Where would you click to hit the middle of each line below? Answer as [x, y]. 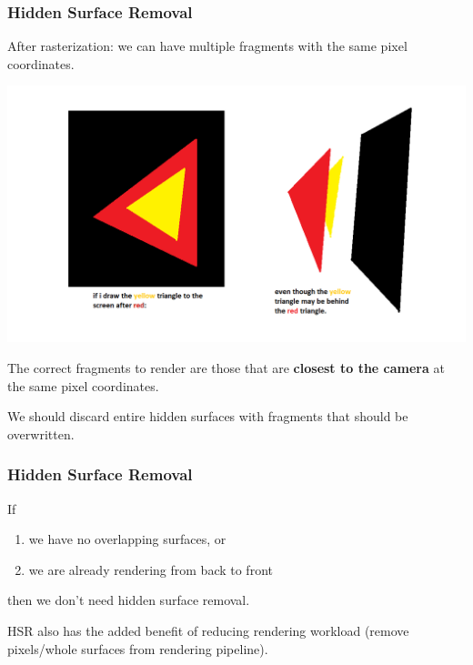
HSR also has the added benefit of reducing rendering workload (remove [208, 630]
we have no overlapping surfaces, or [127, 539]
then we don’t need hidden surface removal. [129, 600]
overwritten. [41, 433]
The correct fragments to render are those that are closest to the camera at [226, 368]
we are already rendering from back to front [151, 569]
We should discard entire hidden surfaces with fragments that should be [208, 416]
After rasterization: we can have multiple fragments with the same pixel [207, 46]
